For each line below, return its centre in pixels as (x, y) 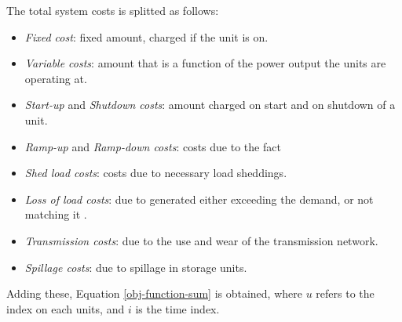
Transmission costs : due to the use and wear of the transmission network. (201, 240)
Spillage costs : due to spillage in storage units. (136, 267)
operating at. (56, 78)
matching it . (56, 214)
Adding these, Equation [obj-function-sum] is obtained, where (154, 293)
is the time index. (177, 308)
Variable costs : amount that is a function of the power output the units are (205, 63)
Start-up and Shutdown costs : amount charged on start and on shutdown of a (210, 105)
